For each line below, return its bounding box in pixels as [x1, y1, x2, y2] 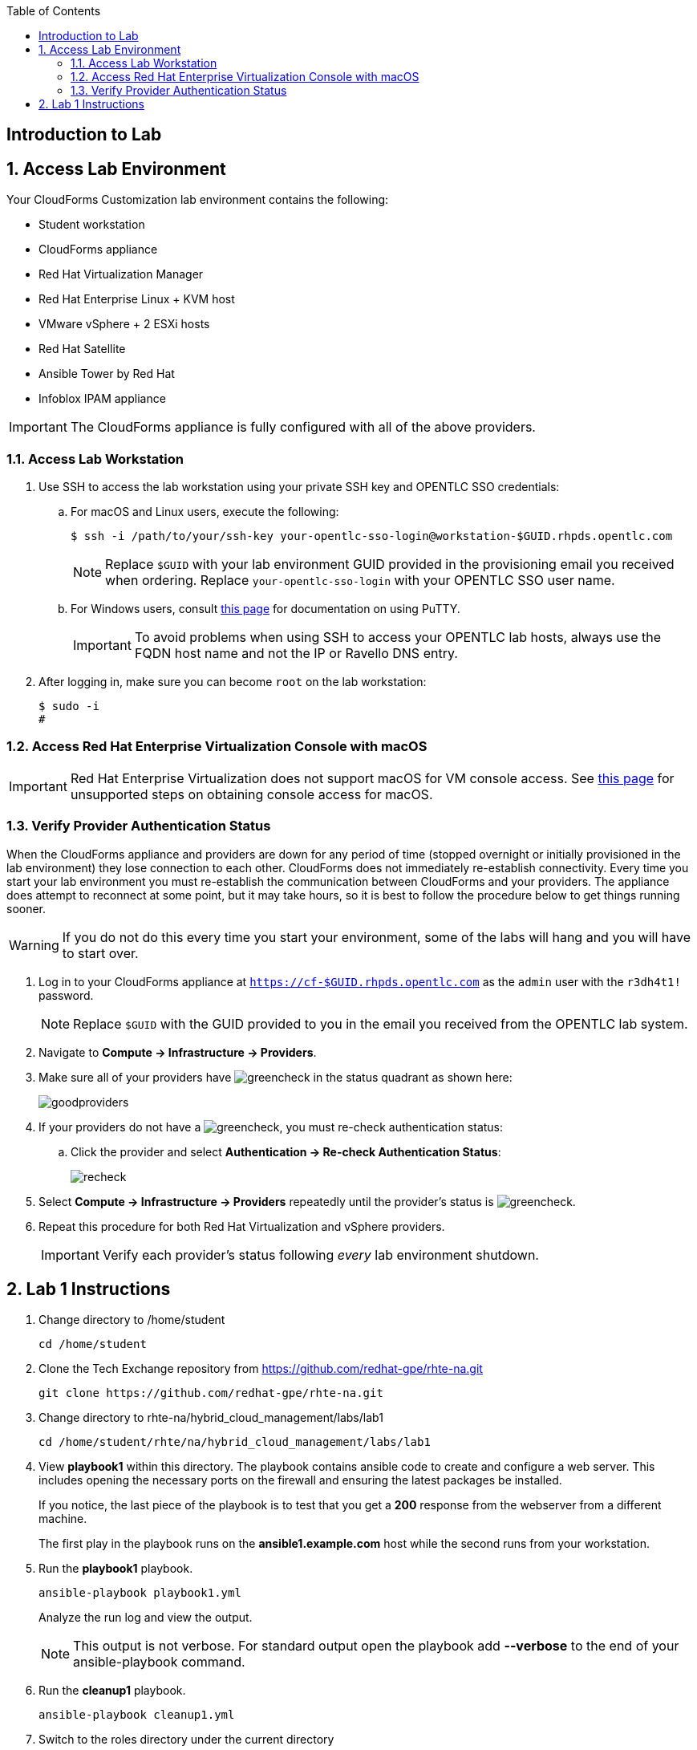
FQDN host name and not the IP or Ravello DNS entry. [134, 645, 458, 662]
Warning [9, 936, 59, 953]
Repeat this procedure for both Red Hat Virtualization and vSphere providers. [38, 1219, 445, 1233]
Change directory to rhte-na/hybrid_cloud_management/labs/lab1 [38, 1411, 383, 1425]
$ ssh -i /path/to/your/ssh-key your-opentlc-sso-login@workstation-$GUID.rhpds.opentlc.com [71, 530, 673, 543]
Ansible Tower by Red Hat [38, 367, 175, 381]
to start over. [62, 944, 139, 961]
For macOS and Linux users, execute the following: [71, 505, 339, 519]
